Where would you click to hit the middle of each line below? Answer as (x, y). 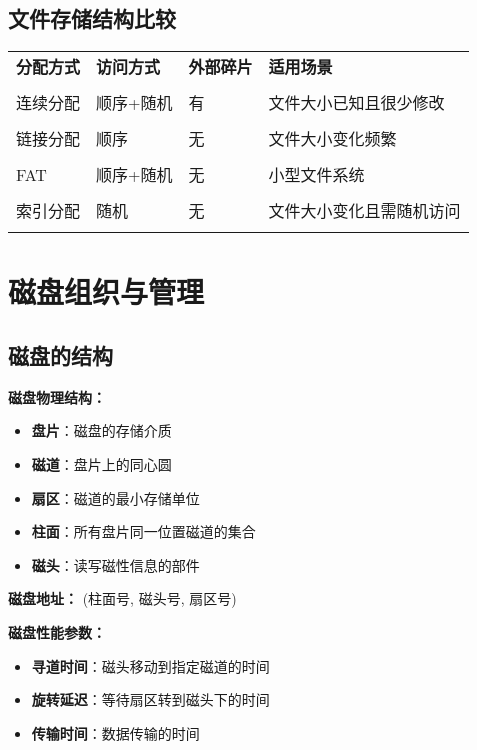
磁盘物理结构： (57, 396)
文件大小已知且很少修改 (356, 103)
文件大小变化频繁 (332, 139)
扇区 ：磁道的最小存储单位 (115, 497)
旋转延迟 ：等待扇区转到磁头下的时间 (150, 699)
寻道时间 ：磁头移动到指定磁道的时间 (150, 665)
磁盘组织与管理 (106, 291)
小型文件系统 (316, 175)
